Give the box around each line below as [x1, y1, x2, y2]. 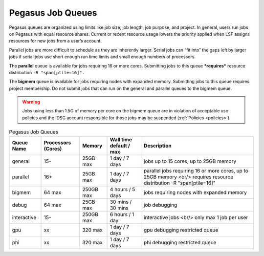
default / [110, 142, 131, 149]
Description [143, 142, 172, 149]
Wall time [110, 136, 132, 143]
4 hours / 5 [110, 186, 135, 192]
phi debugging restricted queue [143, 239, 217, 246]
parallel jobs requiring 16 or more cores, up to [143, 167, 249, 174]
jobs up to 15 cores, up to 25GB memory [143, 158, 237, 165]
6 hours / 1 [110, 211, 134, 217]
